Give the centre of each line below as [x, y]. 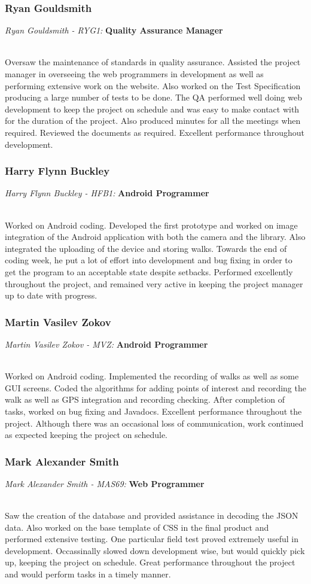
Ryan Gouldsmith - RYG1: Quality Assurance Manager [114, 30]
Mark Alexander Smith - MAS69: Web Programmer [105, 483]
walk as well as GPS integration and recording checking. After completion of [145, 399]
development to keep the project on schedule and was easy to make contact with [152, 109]
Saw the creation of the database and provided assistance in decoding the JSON [152, 515]
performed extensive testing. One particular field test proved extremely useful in [152, 539]
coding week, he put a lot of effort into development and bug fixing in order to [149, 260]
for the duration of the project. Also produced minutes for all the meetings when [153, 121]
